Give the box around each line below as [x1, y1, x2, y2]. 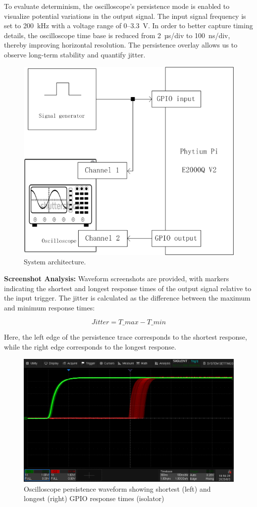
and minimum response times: [4, 302, 95, 312]
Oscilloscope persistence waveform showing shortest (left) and [24, 483, 211, 494]
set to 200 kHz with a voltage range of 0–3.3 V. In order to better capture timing [4, 20, 253, 31]
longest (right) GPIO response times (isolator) [24, 493, 164, 504]
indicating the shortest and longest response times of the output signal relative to [4, 283, 252, 293]
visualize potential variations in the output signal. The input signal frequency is [4, 10, 246, 21]
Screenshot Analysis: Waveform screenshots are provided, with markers [4, 273, 229, 284]
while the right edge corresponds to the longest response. [4, 342, 176, 352]
